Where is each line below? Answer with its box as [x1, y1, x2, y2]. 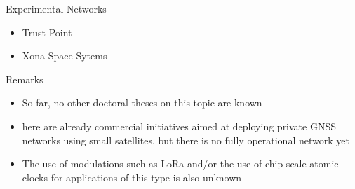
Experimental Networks [6, 1, 107, 15]
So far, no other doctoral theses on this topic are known [22, 95, 262, 110]
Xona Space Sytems [22, 48, 107, 63]
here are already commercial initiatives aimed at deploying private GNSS [22, 118, 336, 133]
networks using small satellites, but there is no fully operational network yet [22, 132, 349, 147]
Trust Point [22, 24, 72, 39]
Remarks [6, 71, 43, 86]
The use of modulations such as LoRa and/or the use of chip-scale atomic [22, 156, 339, 171]
